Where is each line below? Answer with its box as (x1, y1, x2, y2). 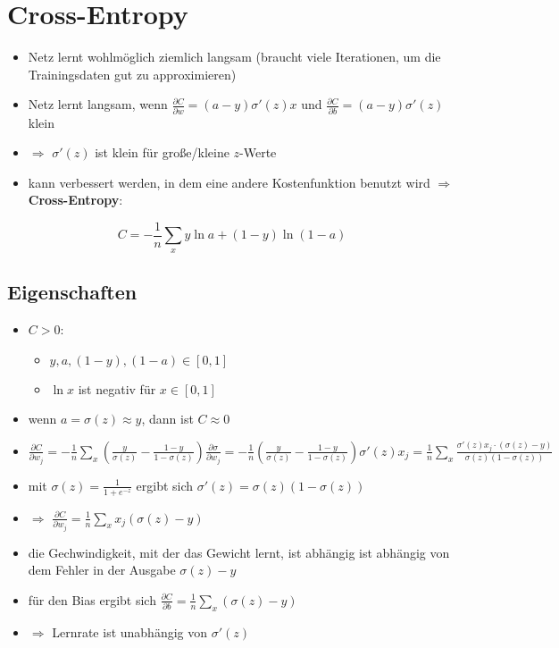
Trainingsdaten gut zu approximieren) (28, 64, 237, 83)
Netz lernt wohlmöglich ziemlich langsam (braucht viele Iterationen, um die (28, 47, 441, 66)
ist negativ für (78, 379, 156, 398)
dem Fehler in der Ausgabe (28, 560, 176, 579)
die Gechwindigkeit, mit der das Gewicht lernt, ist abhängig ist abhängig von (28, 543, 450, 561)
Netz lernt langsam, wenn (28, 95, 168, 114)
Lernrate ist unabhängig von (52, 622, 208, 641)
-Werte (239, 143, 277, 162)
